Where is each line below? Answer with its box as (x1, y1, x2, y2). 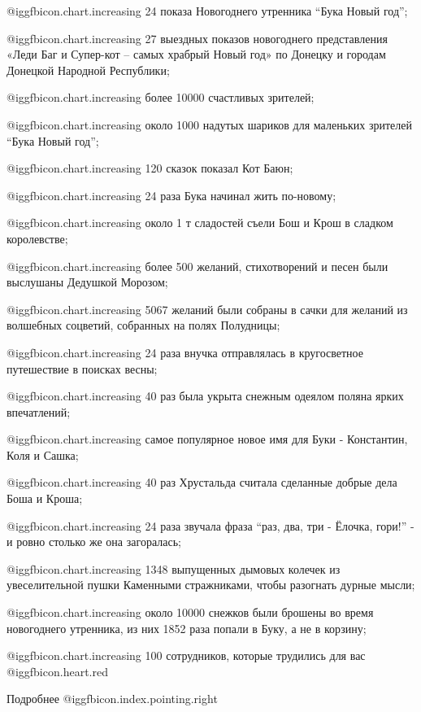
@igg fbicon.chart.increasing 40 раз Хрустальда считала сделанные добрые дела (7, 474, 397, 491)
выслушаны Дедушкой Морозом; (7, 273, 168, 290)
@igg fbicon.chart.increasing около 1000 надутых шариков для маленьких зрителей (7, 116, 413, 133)
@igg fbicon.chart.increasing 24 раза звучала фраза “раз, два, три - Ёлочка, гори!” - (7, 517, 414, 534)
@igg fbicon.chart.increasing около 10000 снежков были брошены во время (7, 604, 374, 621)
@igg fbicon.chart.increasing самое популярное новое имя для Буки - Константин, (7, 430, 408, 448)
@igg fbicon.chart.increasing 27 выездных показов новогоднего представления (7, 29, 388, 46)
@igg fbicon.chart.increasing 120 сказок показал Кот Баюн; (7, 159, 293, 177)
